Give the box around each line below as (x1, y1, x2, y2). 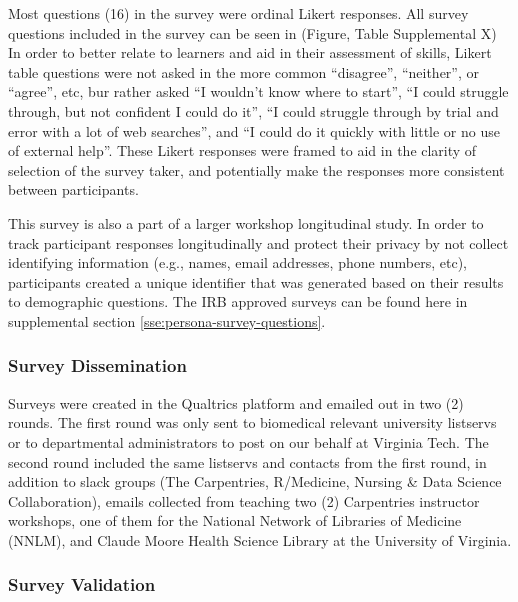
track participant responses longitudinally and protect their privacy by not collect (8, 232, 509, 253)
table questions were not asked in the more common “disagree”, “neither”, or (8, 61, 480, 82)
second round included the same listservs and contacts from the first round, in (8, 451, 487, 472)
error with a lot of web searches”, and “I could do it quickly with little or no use (8, 120, 500, 141)
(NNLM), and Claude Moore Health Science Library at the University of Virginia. (8, 529, 512, 550)
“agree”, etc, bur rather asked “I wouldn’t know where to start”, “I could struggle (8, 81, 509, 102)
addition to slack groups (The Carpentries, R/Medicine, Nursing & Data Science (8, 471, 502, 492)
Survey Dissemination (8, 353, 187, 378)
